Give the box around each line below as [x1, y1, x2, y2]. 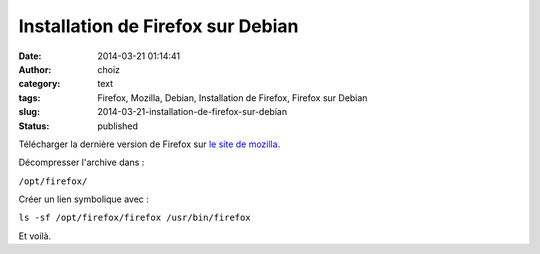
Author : [18, 63, 52, 75]
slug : [18, 106, 40, 118]
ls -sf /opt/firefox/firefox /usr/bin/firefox [18, 212, 251, 224]
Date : [18, 50, 42, 62]
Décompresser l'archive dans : [18, 156, 145, 169]
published [97, 120, 139, 132]
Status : [18, 120, 50, 132]
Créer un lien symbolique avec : [18, 193, 150, 205]
